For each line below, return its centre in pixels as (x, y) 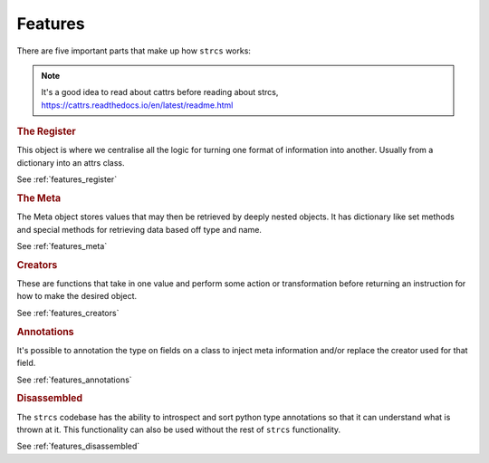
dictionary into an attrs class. (71, 162)
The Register (46, 131)
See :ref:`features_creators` (68, 313)
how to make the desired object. (77, 296)
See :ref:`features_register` (67, 179)
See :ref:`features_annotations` (74, 380)
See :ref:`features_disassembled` (78, 446)
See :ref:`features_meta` (62, 246)
